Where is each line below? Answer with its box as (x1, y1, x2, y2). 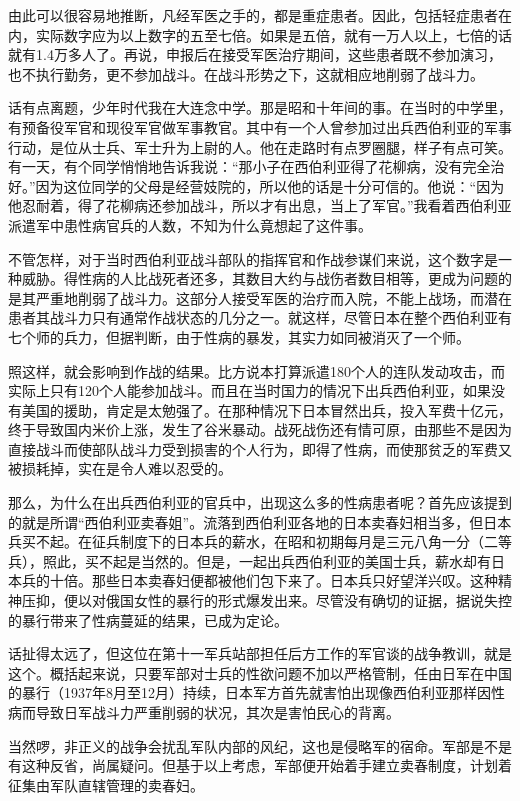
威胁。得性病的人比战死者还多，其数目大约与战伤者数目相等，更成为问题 (21, 268, 498, 289)
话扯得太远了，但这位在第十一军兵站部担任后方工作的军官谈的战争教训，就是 (8, 643, 512, 664)
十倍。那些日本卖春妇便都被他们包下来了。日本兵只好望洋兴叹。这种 (49, 570, 498, 591)
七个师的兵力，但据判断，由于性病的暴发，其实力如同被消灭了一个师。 (8, 326, 470, 347)
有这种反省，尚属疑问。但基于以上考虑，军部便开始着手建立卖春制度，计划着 (8, 755, 512, 776)
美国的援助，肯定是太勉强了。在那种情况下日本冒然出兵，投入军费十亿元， (21, 399, 512, 420)
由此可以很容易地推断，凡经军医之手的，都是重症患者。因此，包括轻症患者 (8, 5, 498, 25)
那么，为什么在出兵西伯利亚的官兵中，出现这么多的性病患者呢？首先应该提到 (8, 492, 512, 513)
